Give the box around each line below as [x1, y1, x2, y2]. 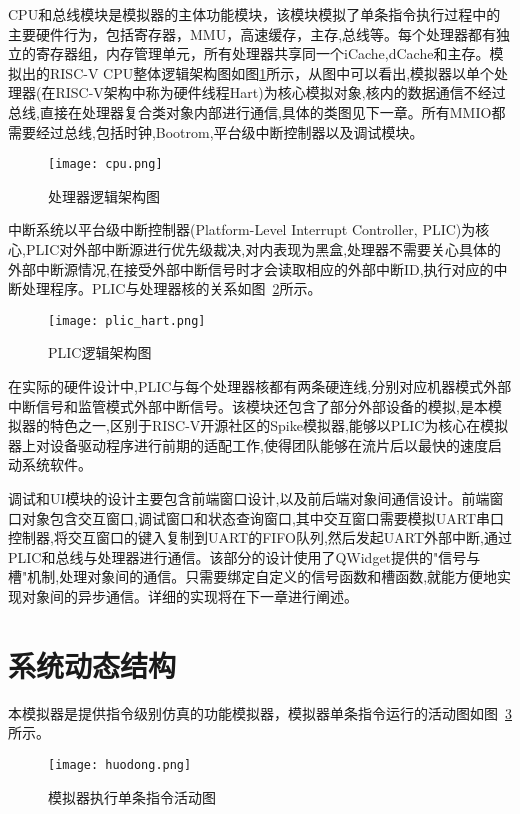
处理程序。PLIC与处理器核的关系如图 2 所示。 [21, 278, 322, 299]
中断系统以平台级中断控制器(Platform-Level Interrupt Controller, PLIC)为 [8, 219, 476, 240]
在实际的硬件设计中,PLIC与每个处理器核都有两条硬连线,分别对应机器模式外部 [8, 376, 512, 397]
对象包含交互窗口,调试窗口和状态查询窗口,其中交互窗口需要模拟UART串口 [21, 507, 505, 528]
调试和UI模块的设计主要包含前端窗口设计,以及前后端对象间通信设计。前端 [8, 488, 490, 508]
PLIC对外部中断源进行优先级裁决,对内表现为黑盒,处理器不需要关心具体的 [25, 239, 502, 259]
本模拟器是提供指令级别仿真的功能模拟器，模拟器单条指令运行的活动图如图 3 [8, 702, 512, 723]
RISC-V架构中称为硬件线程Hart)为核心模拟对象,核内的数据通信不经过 [55, 82, 506, 103]
